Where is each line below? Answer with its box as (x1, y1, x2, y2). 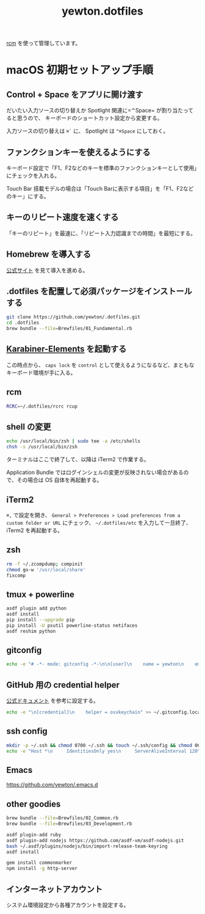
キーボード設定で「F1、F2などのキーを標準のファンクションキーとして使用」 (6, 164, 197, 172)
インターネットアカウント (6, 884, 103, 894)
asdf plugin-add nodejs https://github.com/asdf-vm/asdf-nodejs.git (6, 837, 184, 844)
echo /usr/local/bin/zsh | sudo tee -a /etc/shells (6, 438, 140, 444)
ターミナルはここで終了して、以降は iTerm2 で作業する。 (6, 456, 149, 463)
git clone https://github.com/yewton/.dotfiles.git (6, 314, 140, 320)
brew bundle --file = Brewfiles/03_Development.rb (6, 821, 132, 827)
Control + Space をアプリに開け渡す (6, 89, 143, 100)
